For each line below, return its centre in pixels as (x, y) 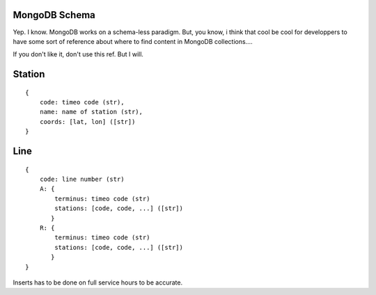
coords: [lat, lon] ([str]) (87, 121)
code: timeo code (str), (82, 102)
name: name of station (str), (91, 112)
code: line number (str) (82, 180)
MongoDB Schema (54, 15)
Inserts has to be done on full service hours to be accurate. (98, 282)
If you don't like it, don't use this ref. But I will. (78, 54)
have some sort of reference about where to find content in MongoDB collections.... (133, 41)
